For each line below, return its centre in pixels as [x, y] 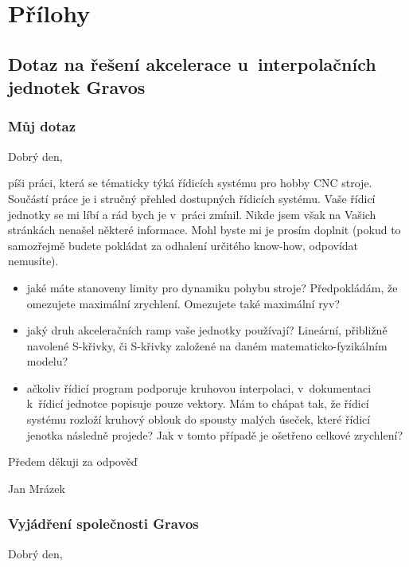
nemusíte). [33, 261]
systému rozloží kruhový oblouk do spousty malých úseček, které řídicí [199, 419]
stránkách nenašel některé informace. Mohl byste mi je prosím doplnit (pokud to [204, 230]
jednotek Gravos [77, 87]
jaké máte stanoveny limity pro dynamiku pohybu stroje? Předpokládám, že [212, 287]
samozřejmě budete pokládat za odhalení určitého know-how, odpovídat [183, 245]
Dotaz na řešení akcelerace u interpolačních [192, 63]
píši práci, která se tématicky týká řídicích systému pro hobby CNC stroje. [190, 183]
